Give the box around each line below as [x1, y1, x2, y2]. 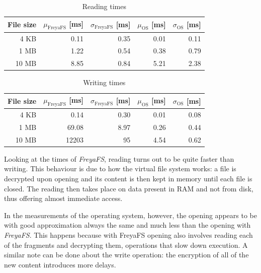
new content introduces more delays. [4, 259, 116, 269]
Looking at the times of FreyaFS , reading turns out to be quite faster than [4, 153, 234, 164]
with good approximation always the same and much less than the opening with [4, 220, 251, 230]
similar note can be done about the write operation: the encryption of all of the [4, 249, 249, 260]
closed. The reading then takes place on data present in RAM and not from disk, [4, 183, 253, 193]
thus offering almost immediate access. [4, 193, 123, 203]
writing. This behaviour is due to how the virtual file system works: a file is [4, 163, 236, 174]
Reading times [82, 1, 126, 11]
